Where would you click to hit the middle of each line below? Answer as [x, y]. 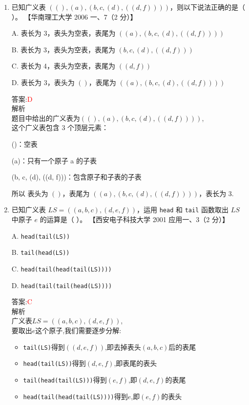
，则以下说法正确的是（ [208, 7]
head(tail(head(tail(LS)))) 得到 [75, 396]
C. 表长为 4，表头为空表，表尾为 [63, 66]
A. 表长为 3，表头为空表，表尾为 [63, 33]
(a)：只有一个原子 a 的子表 [54, 160]
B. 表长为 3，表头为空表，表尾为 [63, 49]
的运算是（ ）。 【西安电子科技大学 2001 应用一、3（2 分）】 [134, 219]
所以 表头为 [30, 193]
